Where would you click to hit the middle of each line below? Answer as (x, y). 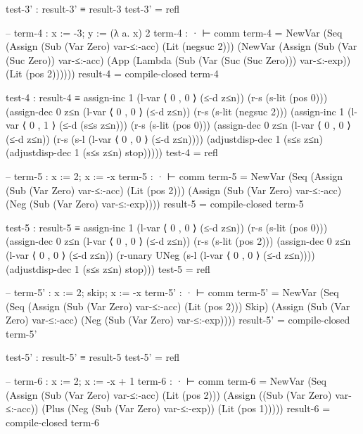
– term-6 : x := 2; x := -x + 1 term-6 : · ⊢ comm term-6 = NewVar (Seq (166, 381)
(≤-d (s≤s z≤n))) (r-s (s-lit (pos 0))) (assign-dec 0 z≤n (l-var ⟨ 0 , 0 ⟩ (205, 125)
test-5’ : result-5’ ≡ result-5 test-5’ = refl (93, 357)
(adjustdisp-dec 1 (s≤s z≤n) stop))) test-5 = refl (108, 268)
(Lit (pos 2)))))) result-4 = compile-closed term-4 (112, 74)
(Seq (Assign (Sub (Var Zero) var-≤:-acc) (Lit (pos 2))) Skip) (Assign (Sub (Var (178, 306)
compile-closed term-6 (53, 422)
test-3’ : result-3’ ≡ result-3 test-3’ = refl (93, 8)
